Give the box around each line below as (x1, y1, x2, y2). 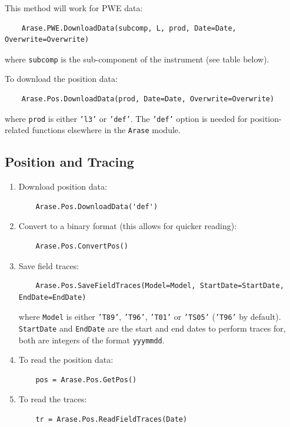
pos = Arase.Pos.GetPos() (35, 375, 137, 384)
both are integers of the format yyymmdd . (18, 333, 165, 346)
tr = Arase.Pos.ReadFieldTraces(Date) (35, 415, 188, 424)
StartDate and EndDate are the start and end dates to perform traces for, (18, 322, 286, 334)
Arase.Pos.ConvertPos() (35, 241, 128, 250)
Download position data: (18, 180, 107, 193)
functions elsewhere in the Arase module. (32, 124, 181, 136)
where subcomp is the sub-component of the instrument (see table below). (5, 52, 269, 65)
